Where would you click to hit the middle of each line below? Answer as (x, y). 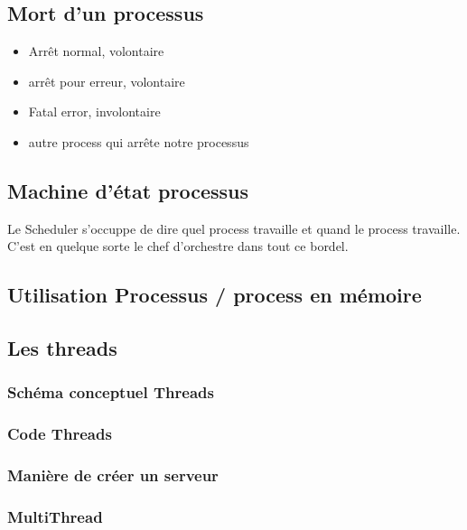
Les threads (62, 348)
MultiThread (55, 516)
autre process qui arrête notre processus (139, 141)
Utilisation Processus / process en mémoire (215, 295)
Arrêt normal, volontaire (96, 51)
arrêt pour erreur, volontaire (107, 81)
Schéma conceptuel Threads (111, 392)
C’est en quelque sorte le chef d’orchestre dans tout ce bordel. (178, 246)
